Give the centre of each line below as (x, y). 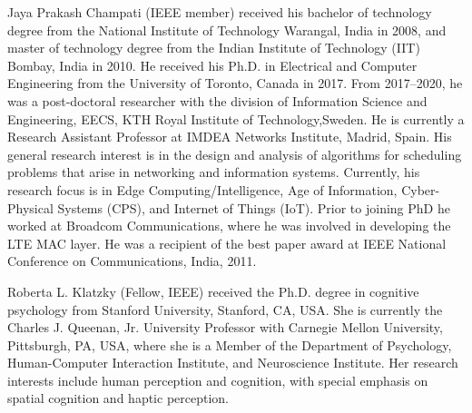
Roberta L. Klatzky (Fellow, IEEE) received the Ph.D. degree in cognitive (213, 291)
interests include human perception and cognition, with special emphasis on (218, 380)
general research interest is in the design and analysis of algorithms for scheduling (235, 154)
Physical (30, 207)
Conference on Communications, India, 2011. (132, 261)
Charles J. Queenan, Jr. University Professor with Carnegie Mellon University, (225, 327)
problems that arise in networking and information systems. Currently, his (214, 172)
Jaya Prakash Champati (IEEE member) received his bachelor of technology (220, 12)
